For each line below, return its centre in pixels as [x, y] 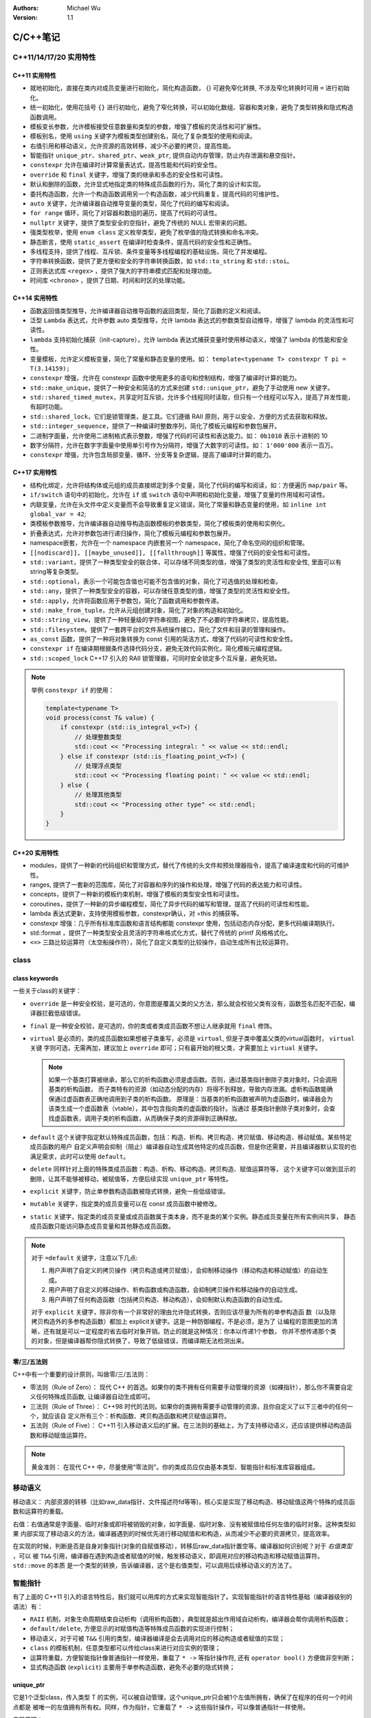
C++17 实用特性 [35, 472]
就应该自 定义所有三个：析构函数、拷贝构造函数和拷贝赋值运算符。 [136, 1416]
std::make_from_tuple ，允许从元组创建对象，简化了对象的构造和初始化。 [138, 610]
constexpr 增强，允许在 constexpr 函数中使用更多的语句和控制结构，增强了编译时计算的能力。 [165, 378]
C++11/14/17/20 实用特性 [54, 57]
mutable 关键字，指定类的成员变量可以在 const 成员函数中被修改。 [125, 1204]
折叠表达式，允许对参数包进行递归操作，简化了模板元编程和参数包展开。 [132, 533]
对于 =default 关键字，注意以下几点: [85, 1258]
